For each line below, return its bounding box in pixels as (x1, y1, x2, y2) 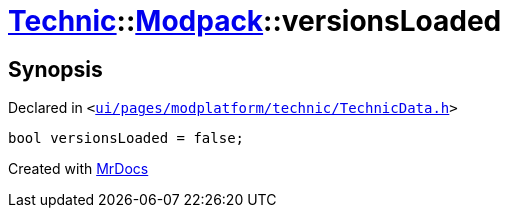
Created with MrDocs (8, 160, 149, 178)
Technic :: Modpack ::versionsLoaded (8, 4, 502, 38)
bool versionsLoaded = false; (8, 130, 245, 147)
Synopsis (8, 56, 103, 82)
